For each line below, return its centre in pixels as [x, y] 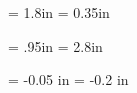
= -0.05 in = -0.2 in [68, 79]
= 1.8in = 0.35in [59, 12]
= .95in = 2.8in [55, 45]
